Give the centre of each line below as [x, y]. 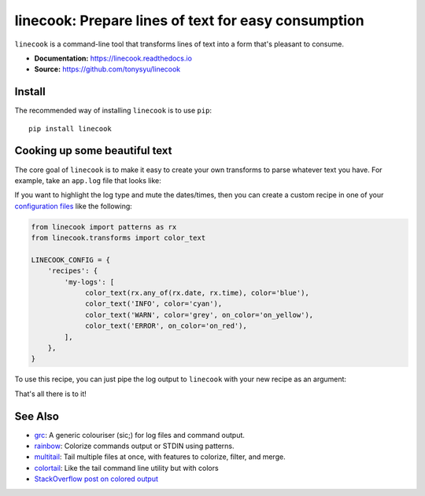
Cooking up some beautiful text [93, 151]
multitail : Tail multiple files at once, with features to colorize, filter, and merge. [160, 457]
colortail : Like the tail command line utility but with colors [127, 468]
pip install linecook [70, 129]
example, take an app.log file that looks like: [88, 180]
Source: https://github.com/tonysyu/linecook [107, 69]
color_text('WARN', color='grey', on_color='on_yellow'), [200, 315]
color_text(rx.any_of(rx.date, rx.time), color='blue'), [198, 293]
